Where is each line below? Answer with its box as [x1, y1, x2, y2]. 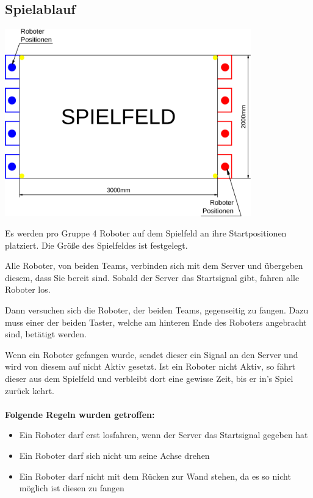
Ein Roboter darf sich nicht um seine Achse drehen [19, 449, 210, 462]
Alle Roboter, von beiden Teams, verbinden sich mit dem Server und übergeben [5, 259, 303, 272]
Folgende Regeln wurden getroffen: [5, 408, 155, 420]
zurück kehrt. [5, 384, 54, 397]
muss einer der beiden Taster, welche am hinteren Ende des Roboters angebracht [5, 315, 307, 328]
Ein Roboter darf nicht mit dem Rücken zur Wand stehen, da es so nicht [19, 469, 291, 482]
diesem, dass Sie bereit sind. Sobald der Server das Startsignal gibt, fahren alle [5, 271, 300, 284]
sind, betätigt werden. [5, 328, 87, 340]
